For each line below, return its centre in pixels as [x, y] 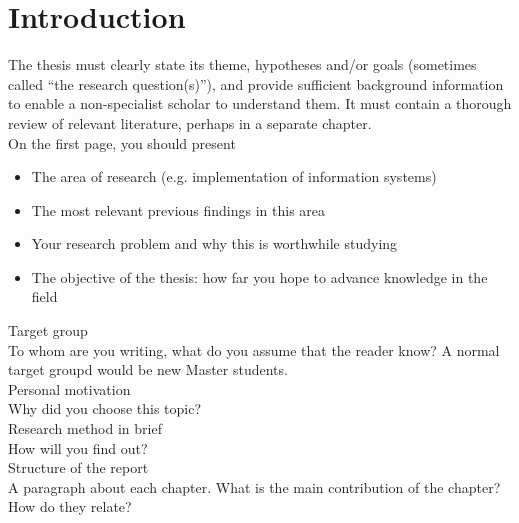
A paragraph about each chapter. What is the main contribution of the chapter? [254, 486]
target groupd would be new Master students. [148, 369]
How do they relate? [70, 506]
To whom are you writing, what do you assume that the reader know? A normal [254, 349]
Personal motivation [69, 388]
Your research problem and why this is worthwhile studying [214, 243]
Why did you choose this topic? [105, 408]
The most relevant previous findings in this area [178, 209]
